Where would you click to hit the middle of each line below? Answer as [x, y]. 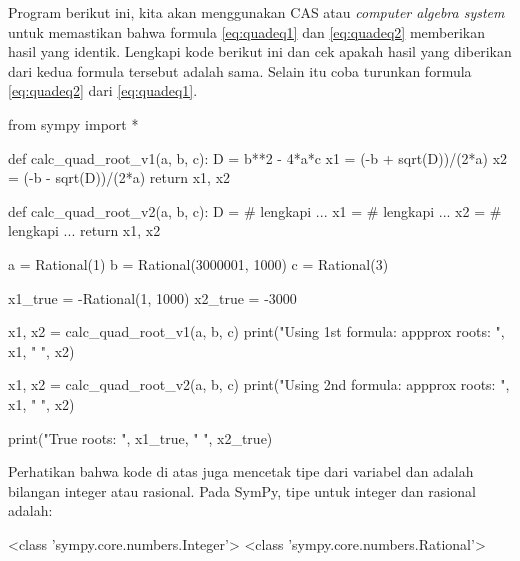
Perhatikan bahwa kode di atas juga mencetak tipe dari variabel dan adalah [241, 471]
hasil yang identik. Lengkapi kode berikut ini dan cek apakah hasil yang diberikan [260, 51]
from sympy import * [73, 123]
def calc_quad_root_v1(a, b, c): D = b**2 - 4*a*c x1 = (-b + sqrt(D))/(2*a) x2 [258, 157]
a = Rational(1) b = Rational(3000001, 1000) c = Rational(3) [198, 263]
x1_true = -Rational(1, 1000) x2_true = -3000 [152, 297]
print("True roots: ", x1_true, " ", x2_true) [140, 437]
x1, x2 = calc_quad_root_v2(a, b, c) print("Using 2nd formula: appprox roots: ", [259, 384]
